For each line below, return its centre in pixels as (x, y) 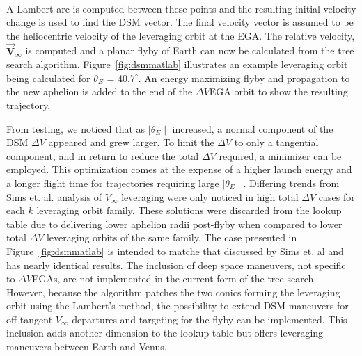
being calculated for (48, 78)
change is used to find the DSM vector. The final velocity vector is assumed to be (180, 22)
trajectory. (29, 105)
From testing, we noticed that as (76, 128)
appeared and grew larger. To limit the (131, 142)
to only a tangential (276, 142)
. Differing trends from (291, 183)
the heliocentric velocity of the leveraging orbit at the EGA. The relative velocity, (181, 35)
